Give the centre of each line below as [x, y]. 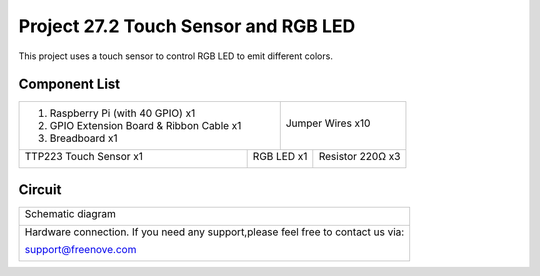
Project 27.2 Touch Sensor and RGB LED [187, 26]
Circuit [40, 189]
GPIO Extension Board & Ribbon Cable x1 [145, 126]
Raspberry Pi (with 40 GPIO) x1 [122, 113]
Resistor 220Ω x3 [359, 157]
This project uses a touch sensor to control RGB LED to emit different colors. [176, 56]
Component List [69, 84]
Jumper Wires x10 [328, 123]
